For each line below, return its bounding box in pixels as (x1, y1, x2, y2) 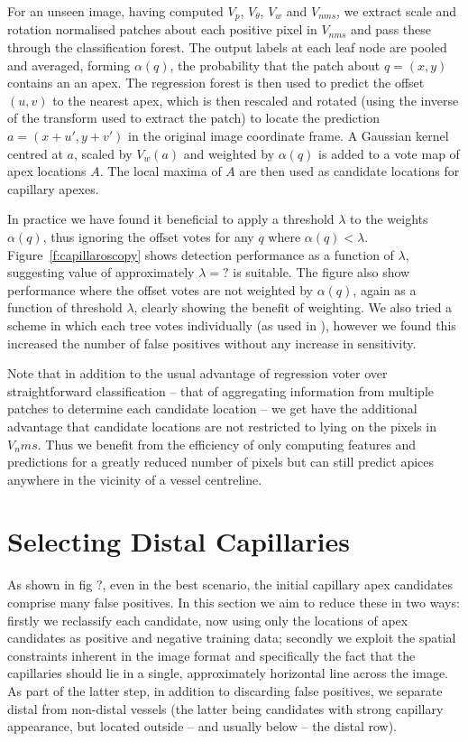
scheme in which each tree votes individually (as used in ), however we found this (7, 315, 456, 334)
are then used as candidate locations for (239, 162, 460, 181)
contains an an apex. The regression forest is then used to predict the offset (7, 73, 425, 92)
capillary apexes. (7, 179, 99, 198)
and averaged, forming (7, 55, 131, 74)
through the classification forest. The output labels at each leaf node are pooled (7, 38, 447, 57)
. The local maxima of (99, 162, 222, 181)
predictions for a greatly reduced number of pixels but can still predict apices (7, 452, 435, 471)
